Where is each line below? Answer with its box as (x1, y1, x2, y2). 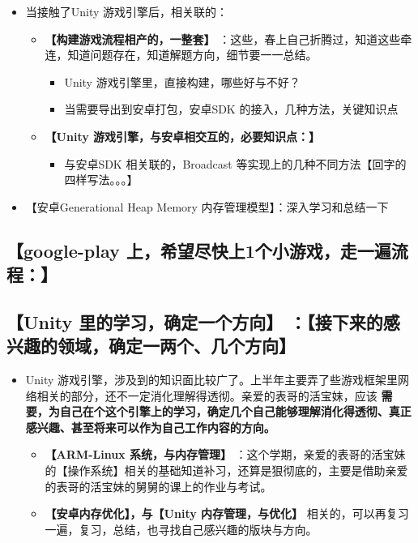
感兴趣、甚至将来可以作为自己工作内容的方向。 (25, 418, 275, 435)
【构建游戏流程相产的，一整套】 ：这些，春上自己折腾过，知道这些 (45, 30, 401, 47)
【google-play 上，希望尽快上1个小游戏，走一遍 (6, 237, 391, 263)
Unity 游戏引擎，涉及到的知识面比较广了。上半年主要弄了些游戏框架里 (25, 371, 399, 388)
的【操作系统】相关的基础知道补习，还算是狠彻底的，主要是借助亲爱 (45, 462, 408, 479)
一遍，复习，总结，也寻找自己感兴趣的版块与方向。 (45, 520, 318, 537)
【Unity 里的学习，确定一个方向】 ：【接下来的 (6, 309, 383, 334)
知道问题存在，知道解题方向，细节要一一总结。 (67, 46, 318, 63)
